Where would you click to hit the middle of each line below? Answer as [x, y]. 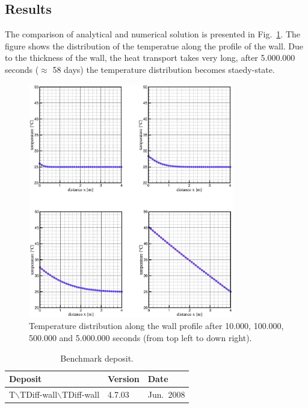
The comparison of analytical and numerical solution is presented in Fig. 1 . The [153, 34]
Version [124, 379]
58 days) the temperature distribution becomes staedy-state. [164, 69]
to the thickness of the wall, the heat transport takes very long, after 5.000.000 [150, 58]
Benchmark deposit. [97, 358]
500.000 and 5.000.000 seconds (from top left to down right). [140, 337]
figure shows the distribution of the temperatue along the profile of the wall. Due [154, 46]
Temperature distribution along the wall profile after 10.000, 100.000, [156, 326]
